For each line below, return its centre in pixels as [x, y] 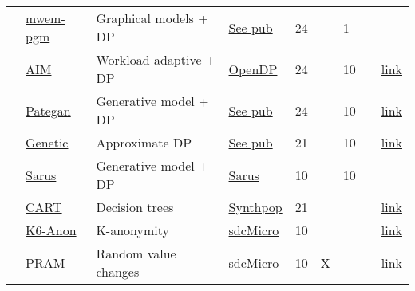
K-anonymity [132, 230]
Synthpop [255, 207]
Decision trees [135, 207]
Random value [136, 253]
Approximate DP [144, 142]
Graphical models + [152, 18]
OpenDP [253, 69]
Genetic [47, 142]
